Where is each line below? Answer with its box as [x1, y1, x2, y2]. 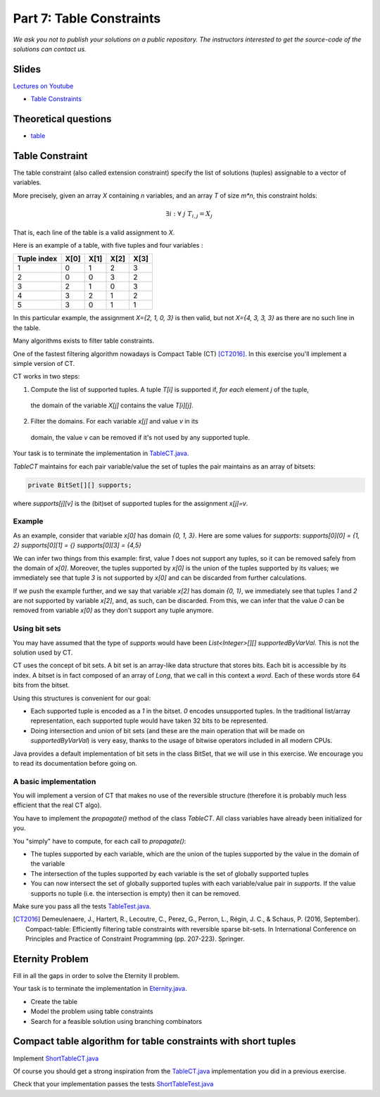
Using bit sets [13, 623, 61, 633]
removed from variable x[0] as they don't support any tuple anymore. [13, 606, 214, 615]
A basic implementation [13, 776, 96, 786]
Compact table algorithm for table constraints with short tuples [13, 1035, 296, 1048]
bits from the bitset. [13, 681, 70, 690]
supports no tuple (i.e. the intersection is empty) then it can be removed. [30, 889, 241, 897]
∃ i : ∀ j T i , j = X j [165, 210, 213, 220]
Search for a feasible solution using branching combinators [30, 1017, 202, 1025]
